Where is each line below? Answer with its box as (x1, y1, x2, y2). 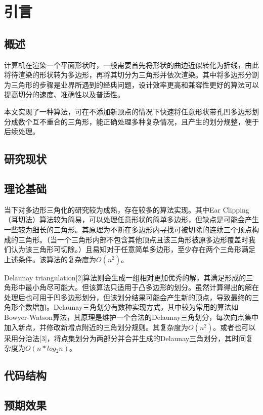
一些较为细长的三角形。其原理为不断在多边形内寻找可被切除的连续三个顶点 (4, 224, 252, 234)
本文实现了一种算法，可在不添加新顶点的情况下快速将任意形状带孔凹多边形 (4, 106, 252, 116)
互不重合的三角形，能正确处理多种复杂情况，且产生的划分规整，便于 (32, 116, 259, 127)
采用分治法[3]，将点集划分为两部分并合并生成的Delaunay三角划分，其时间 (4, 333, 246, 343)
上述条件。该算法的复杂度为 (4, 254, 96, 264)
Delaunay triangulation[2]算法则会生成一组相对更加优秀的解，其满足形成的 (4, 272, 246, 282)
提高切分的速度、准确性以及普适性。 (4, 89, 124, 100)
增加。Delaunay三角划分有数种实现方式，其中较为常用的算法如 (32, 302, 239, 312)
